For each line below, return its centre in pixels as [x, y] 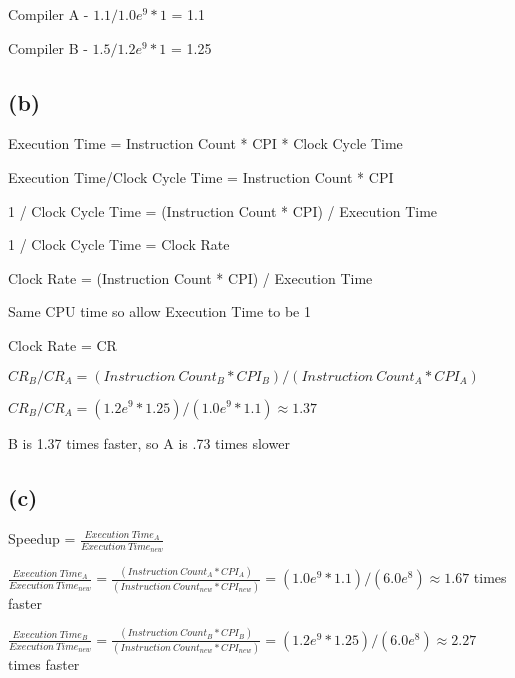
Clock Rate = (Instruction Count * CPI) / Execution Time [190, 277]
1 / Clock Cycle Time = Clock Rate [119, 244]
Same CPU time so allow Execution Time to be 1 [159, 311]
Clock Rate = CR [62, 344]
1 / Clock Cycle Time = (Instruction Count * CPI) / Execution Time [223, 210]
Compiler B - [48, 47]
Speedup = [42, 538]
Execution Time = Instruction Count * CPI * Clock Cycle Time [205, 143]
